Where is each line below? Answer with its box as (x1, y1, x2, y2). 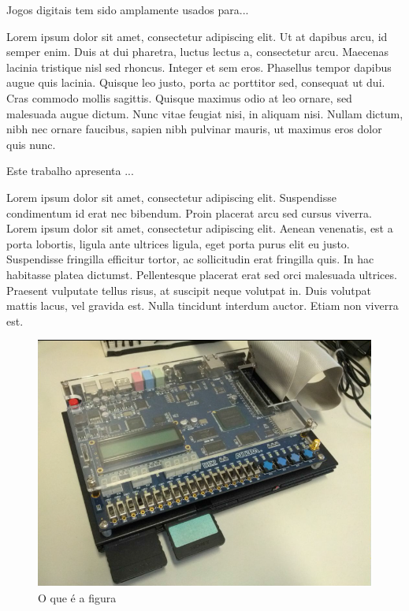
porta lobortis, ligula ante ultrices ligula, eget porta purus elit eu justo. (6, 235, 350, 251)
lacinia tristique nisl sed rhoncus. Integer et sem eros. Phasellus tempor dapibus (6, 58, 392, 75)
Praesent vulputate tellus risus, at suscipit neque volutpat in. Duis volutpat (6, 281, 372, 298)
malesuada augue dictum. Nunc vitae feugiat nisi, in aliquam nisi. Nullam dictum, (6, 105, 403, 121)
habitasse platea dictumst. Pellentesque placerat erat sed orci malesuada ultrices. (6, 266, 397, 282)
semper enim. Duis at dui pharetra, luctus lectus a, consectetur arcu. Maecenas (6, 43, 389, 60)
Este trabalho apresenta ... (6, 162, 134, 179)
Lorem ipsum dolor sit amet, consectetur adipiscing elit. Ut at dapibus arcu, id (6, 28, 388, 44)
